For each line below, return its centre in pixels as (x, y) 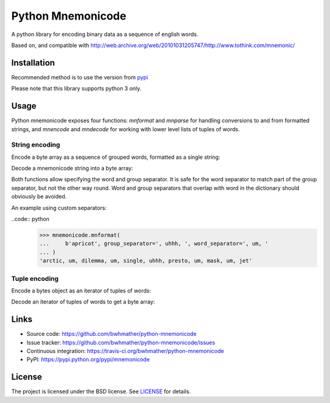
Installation (33, 63)
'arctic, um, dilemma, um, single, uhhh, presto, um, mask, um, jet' (146, 261)
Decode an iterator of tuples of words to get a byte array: (83, 302)
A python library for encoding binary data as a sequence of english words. (105, 34)
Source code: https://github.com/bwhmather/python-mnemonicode (112, 334)
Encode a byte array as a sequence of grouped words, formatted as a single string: (116, 157)
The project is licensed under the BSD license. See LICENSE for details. (101, 391)
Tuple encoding (35, 278)
